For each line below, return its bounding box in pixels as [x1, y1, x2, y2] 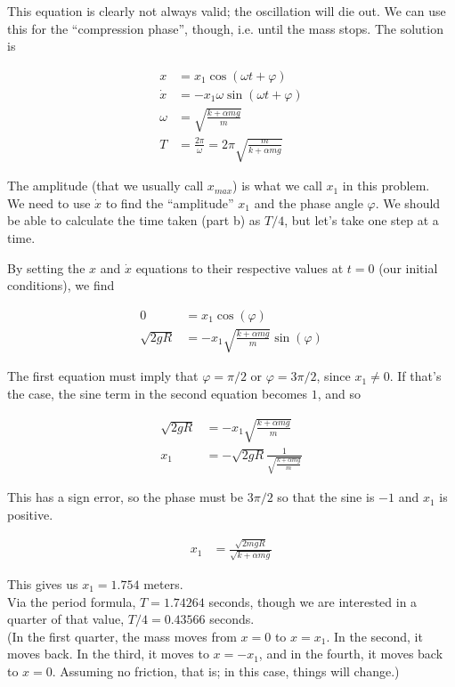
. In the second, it [326, 626, 423, 645]
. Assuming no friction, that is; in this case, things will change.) [52, 662, 400, 680]
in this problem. [342, 176, 430, 195]
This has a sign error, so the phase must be [7, 488, 243, 506]
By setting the [7, 258, 85, 277]
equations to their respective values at [135, 258, 344, 277]
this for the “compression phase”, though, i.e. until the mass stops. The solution [7, 19, 443, 37]
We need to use [7, 193, 91, 212]
